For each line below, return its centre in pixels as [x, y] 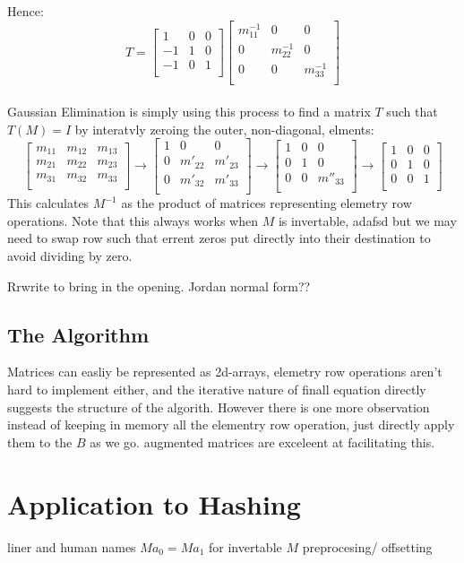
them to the [40, 442]
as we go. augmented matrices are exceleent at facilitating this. [262, 442]
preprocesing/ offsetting [367, 546]
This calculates [48, 203]
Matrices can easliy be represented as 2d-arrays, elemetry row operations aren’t [225, 372]
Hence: [26, 11]
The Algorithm [78, 334]
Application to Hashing [154, 503]
